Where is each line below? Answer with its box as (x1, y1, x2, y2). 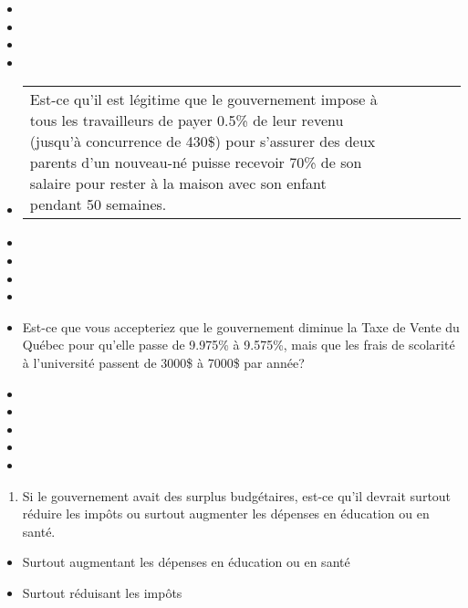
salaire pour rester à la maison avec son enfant (29, 173, 327, 194)
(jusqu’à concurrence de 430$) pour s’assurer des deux (29, 131, 376, 152)
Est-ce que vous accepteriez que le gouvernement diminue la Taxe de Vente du (22, 317, 460, 336)
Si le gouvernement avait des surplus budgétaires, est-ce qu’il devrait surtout (22, 486, 452, 505)
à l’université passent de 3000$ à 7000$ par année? (22, 352, 305, 372)
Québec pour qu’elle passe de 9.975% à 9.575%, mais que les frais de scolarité (22, 335, 455, 354)
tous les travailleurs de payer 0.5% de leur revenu (29, 110, 344, 131)
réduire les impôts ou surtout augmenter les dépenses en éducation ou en (22, 504, 430, 523)
